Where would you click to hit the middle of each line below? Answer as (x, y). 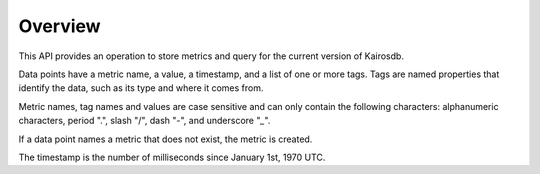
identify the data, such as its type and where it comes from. (141, 88)
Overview (59, 26)
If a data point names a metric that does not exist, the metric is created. (165, 139)
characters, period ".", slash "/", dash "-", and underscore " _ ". (144, 121)
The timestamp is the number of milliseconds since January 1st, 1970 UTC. (172, 157)
